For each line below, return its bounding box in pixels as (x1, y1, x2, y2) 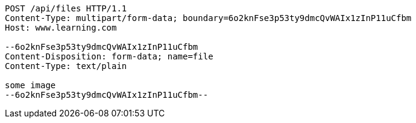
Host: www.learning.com (5, 23, 117, 32)
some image (5, 80, 56, 90)
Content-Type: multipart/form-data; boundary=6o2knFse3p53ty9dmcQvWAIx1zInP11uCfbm (5, 13, 412, 23)
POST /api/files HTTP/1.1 (5, 4, 127, 13)
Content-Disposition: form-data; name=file (5, 52, 213, 61)
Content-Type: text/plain (5, 61, 127, 71)
